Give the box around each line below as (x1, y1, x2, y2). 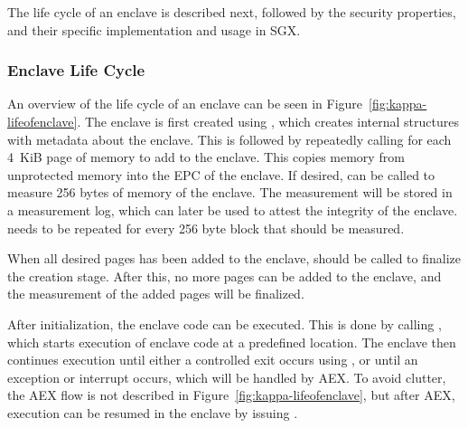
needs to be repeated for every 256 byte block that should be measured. (7, 218, 405, 237)
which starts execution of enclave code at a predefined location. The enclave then (7, 332, 456, 351)
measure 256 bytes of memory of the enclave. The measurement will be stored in (7, 183, 453, 202)
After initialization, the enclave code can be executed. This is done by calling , (7, 314, 442, 333)
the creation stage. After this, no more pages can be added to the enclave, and (7, 266, 442, 285)
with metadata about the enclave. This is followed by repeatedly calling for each (7, 129, 452, 148)
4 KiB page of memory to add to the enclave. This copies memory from (7, 147, 405, 166)
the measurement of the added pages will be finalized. (7, 284, 304, 303)
